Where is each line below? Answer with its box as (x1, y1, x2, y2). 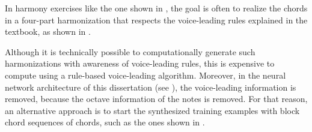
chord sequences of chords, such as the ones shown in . (5, 116, 205, 128)
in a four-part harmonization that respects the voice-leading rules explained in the (5, 13, 308, 26)
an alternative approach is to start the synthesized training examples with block (5, 104, 300, 116)
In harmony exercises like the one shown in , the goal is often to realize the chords (5, 2, 308, 14)
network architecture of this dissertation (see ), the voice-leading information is (5, 80, 296, 93)
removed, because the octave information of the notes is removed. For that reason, (5, 92, 308, 105)
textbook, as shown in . (5, 25, 91, 38)
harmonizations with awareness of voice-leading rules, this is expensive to (5, 57, 275, 70)
